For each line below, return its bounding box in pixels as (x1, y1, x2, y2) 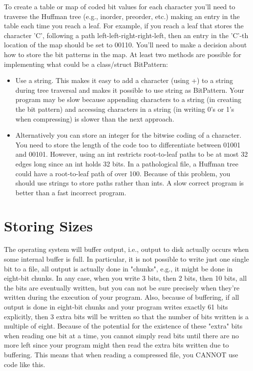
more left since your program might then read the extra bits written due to (4, 340, 229, 350)
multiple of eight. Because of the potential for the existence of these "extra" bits (4, 321, 243, 331)
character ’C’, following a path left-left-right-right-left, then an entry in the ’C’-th (4, 30, 249, 40)
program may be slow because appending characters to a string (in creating (15, 94, 241, 104)
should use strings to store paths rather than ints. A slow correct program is (15, 178, 244, 188)
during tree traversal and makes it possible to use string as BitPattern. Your (15, 84, 244, 95)
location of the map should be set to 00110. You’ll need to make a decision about (4, 40, 247, 50)
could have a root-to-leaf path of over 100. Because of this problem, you (15, 168, 231, 178)
